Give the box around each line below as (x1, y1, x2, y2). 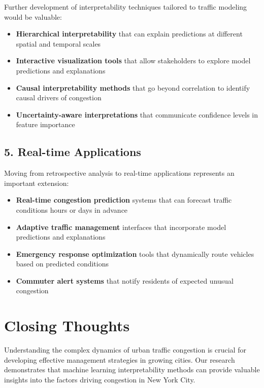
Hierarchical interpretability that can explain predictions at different (16, 28, 243, 39)
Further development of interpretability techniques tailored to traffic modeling (4, 2, 247, 12)
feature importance (16, 119, 75, 130)
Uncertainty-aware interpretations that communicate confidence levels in (16, 109, 258, 120)
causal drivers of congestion (16, 92, 102, 103)
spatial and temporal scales (16, 38, 101, 49)
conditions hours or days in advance (16, 204, 128, 215)
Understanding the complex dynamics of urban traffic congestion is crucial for (4, 344, 246, 355)
